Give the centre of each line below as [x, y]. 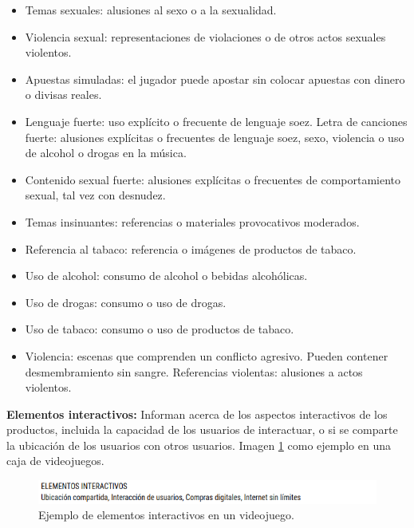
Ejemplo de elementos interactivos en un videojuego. [166, 515]
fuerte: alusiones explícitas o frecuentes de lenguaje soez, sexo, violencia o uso [215, 137]
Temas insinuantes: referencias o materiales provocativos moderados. [192, 221]
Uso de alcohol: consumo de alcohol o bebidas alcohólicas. [166, 276]
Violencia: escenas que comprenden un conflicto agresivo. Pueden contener [207, 355]
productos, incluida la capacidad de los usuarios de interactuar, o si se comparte [202, 429]
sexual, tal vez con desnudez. [95, 195]
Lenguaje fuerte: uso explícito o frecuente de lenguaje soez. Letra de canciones [216, 121]
